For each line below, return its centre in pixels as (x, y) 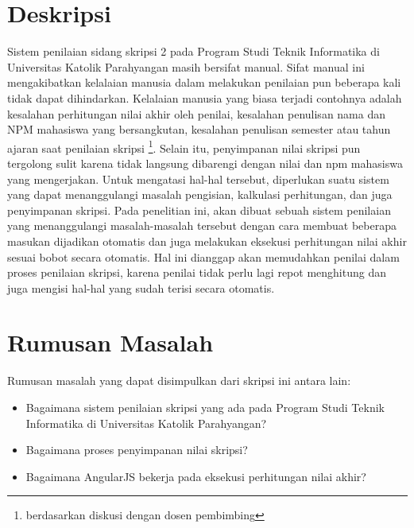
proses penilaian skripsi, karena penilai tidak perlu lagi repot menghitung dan (197, 272)
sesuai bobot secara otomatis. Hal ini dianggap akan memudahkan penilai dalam (203, 256)
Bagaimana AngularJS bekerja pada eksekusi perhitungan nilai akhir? (196, 476)
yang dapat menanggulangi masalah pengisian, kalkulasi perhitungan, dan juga (200, 194)
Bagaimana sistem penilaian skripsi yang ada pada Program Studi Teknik (205, 407)
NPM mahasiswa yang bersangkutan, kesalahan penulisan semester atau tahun (199, 129)
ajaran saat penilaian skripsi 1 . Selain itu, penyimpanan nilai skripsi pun (184, 146)
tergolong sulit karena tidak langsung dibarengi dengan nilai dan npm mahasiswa (205, 163)
